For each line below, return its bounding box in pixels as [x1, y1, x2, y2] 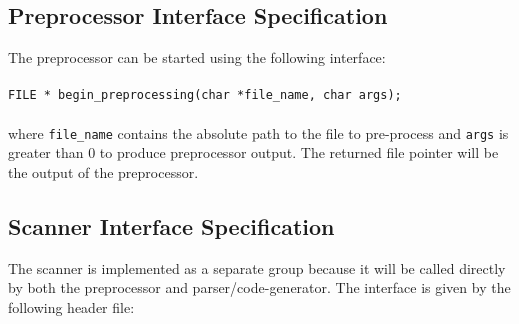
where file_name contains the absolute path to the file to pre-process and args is [8, 122, 509, 143]
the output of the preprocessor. [8, 161, 199, 182]
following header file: [8, 296, 135, 317]
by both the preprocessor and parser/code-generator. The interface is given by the [8, 277, 511, 298]
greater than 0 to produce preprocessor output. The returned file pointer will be [8, 142, 499, 163]
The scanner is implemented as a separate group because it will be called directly [8, 257, 506, 278]
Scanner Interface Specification [8, 210, 335, 241]
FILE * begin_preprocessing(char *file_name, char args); [8, 88, 402, 103]
